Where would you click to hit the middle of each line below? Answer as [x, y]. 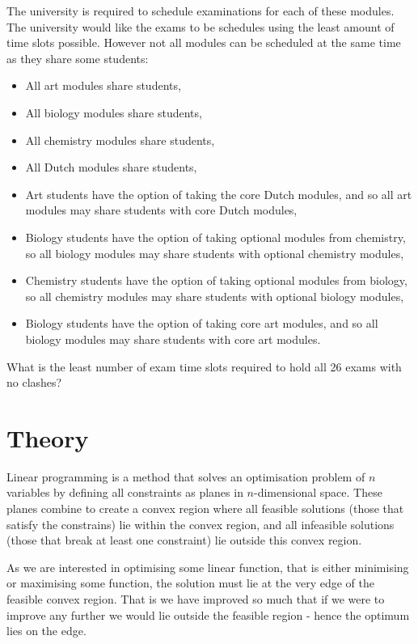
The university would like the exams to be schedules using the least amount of [201, 26]
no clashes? [34, 382]
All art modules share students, [103, 85]
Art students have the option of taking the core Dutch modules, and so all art [219, 194]
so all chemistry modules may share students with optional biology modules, [215, 296]
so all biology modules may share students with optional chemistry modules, [215, 253]
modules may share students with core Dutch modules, [161, 210]
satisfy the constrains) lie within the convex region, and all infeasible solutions [201, 524]
